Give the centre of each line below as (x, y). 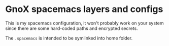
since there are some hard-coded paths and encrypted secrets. (72, 28)
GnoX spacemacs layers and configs (84, 9)
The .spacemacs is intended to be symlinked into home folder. (69, 38)
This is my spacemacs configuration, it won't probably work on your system (84, 23)
